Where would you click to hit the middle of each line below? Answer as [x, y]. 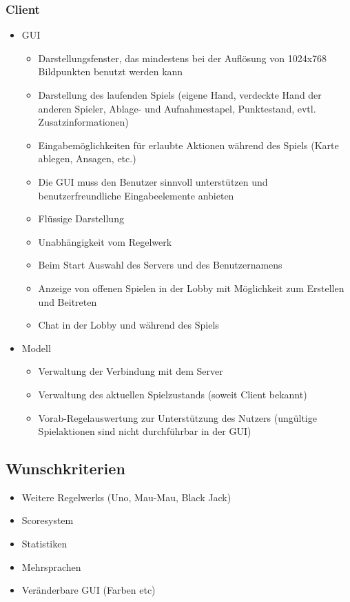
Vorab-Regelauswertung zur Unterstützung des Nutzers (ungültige [177, 417]
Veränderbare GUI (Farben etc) [89, 590]
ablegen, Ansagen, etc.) [87, 158]
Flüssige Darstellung [81, 219]
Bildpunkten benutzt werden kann [111, 71]
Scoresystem [48, 520]
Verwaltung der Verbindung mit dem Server [131, 371]
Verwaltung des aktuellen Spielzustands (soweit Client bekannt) [173, 394]
